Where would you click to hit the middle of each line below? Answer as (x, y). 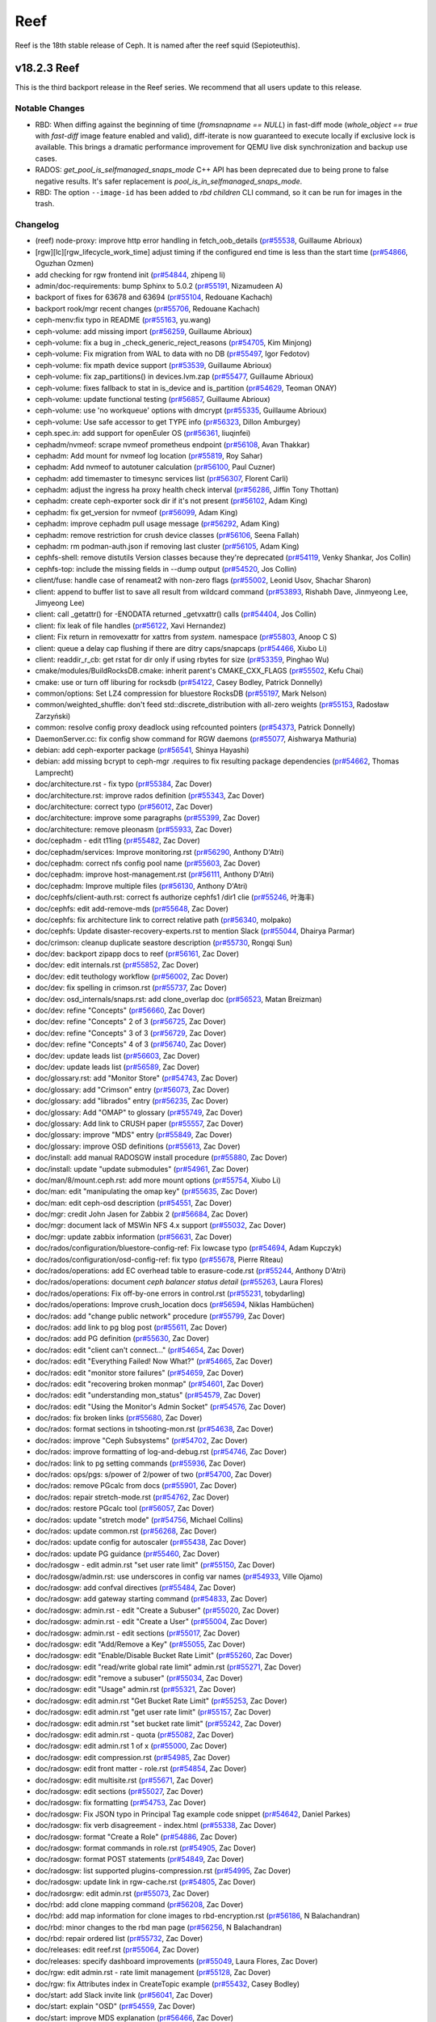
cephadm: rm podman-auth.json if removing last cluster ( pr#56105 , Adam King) (167, 547)
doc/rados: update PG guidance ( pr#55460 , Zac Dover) (128, 1554)
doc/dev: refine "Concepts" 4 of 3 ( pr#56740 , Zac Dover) (131, 1044)
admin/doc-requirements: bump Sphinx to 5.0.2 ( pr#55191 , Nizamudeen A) (159, 286)
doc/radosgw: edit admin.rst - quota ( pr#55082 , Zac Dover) (134, 1735)
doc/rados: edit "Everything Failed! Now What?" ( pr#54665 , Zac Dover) (154, 1361)
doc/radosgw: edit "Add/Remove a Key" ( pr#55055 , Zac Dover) (140, 1644)
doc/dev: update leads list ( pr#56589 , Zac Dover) (117, 1067)
